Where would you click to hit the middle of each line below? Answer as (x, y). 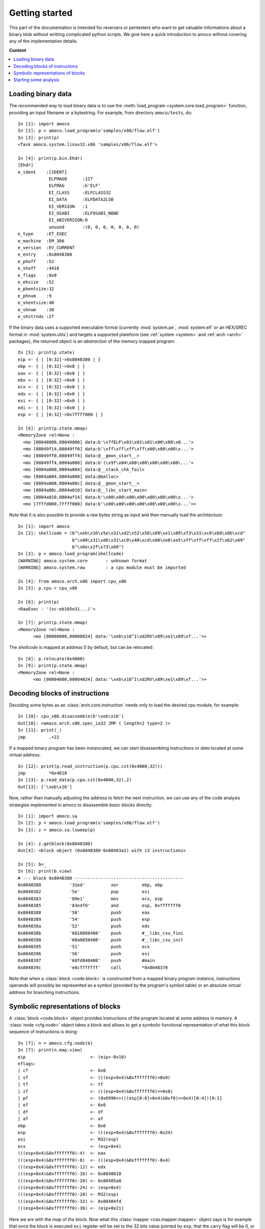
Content (18, 50)
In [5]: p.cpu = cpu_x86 (48, 588)
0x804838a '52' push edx (84, 926)
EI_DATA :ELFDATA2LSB (81, 200)
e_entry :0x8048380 (45, 255)
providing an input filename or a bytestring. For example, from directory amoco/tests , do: (101, 113)
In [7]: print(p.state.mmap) (53, 623)
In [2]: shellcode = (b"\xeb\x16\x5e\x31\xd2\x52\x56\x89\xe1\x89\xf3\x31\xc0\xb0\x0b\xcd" (132, 533)
